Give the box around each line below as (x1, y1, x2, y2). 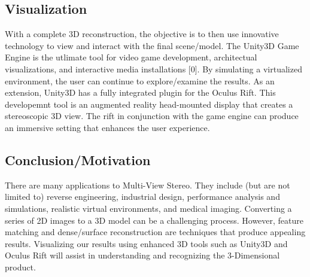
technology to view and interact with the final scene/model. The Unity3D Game (5, 39, 299, 51)
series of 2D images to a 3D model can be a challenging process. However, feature (5, 214, 304, 226)
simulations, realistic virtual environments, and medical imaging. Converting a (5, 202, 292, 214)
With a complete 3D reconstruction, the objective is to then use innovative (5, 28, 279, 40)
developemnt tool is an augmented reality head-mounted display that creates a (5, 98, 293, 110)
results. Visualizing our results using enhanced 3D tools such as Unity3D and (5, 237, 288, 249)
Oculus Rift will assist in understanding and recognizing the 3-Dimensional (5, 249, 280, 261)
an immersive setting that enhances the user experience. (5, 121, 210, 133)
